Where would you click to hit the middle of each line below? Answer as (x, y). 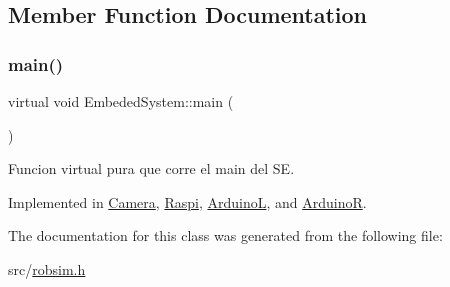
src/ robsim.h (47, 268)
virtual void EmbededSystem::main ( (121, 101)
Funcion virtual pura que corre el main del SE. (151, 168)
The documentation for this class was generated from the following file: (225, 235)
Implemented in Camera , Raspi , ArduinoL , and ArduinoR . (187, 201)
